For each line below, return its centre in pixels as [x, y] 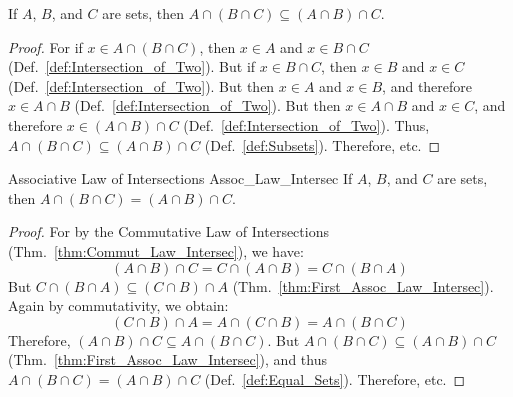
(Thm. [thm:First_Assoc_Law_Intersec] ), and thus [167, 359]
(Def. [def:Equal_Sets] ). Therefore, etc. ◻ [335, 378]
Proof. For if [45, 46]
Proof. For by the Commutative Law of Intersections [168, 231]
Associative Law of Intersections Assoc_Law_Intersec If [180, 178]
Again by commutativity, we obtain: [118, 305]
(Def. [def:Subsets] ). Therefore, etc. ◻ [322, 144]
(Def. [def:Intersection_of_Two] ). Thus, [306, 124]
